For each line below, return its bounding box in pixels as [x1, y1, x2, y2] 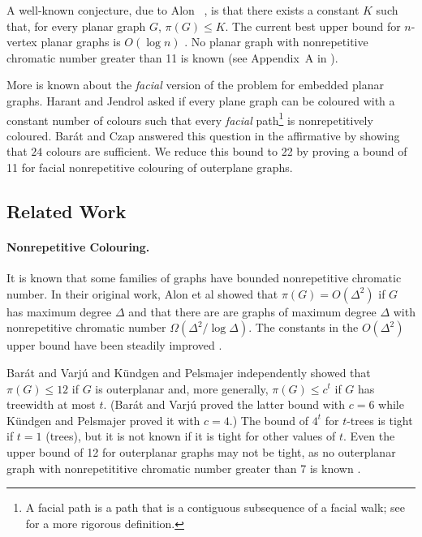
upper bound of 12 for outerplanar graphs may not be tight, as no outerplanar [6, 443, 396, 460]
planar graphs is [41, 33, 121, 50]
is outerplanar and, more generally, [95, 380, 269, 397]
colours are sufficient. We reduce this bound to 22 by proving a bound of [46, 143, 407, 160]
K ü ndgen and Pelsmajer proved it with [6, 411, 200, 428]
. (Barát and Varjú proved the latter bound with [103, 396, 346, 413]
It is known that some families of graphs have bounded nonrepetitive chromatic [6, 269, 402, 286]
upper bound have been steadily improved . [6, 337, 222, 354]
